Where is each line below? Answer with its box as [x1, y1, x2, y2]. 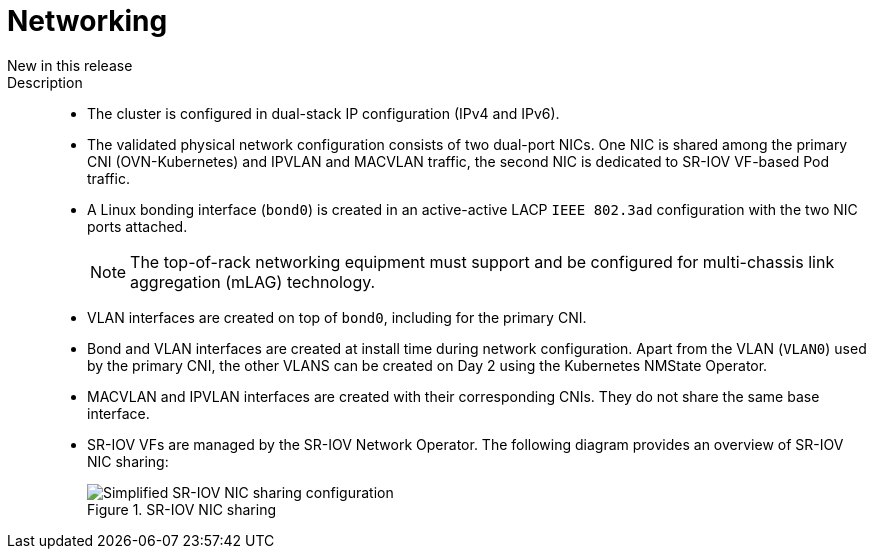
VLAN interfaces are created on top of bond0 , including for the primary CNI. [87, 308, 587, 326]
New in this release [7, 56, 133, 74]
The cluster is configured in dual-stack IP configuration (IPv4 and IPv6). [87, 104, 560, 122]
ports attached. [87, 217, 188, 235]
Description [7, 73, 83, 91]
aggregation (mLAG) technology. [130, 271, 376, 292]
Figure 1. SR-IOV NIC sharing [87, 500, 276, 518]
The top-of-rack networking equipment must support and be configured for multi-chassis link [130, 251, 835, 272]
